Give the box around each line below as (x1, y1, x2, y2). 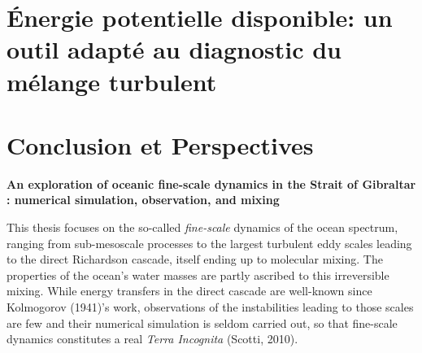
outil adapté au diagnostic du (7, 33, 342, 66)
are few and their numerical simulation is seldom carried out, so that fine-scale (7, 314, 398, 331)
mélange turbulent (7, 64, 217, 98)
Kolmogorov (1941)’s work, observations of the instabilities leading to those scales (7, 299, 414, 316)
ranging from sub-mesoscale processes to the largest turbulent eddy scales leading (7, 234, 412, 251)
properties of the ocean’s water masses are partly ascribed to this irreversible (7, 266, 389, 283)
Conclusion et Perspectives (7, 128, 314, 161)
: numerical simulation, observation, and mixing (7, 191, 280, 208)
